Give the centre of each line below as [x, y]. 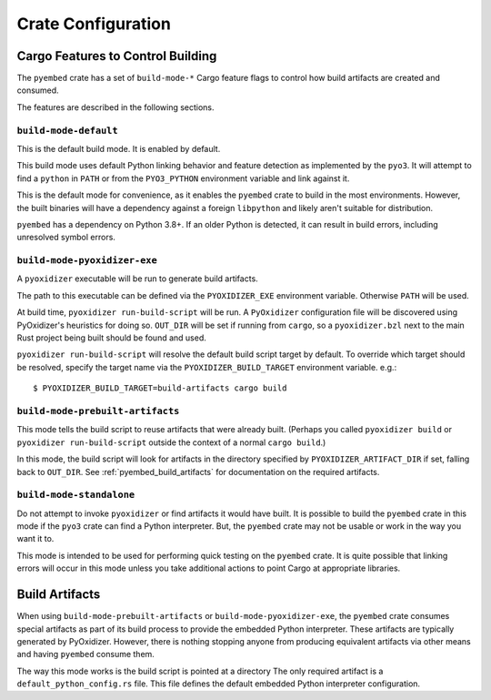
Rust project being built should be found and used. [111, 338]
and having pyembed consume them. [85, 654]
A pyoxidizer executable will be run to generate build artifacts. [137, 279]
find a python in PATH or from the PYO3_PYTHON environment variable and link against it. [183, 178]
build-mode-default [67, 130]
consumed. [38, 90]
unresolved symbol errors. [66, 238]
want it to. [35, 539]
